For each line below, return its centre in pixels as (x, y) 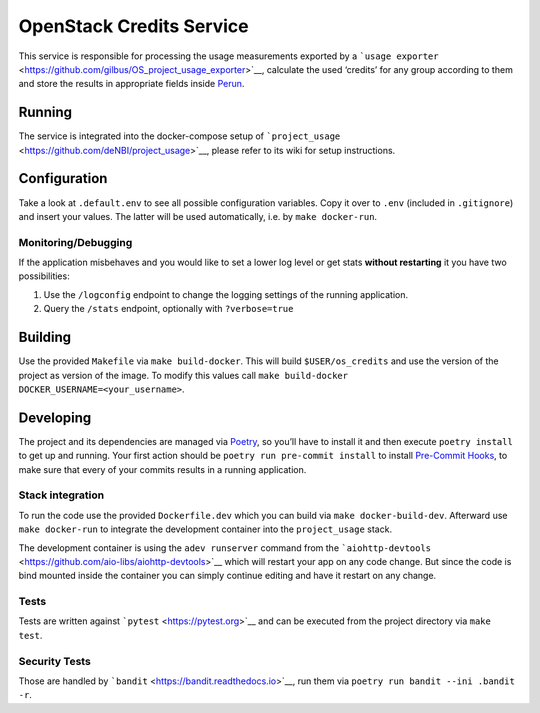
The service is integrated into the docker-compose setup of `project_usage (179, 136)
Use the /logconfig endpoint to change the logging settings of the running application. (226, 294)
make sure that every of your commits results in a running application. (162, 469)
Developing (55, 417)
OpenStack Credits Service (133, 26)
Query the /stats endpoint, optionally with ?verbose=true (168, 309)
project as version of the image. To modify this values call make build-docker (183, 375)
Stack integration (61, 495)
